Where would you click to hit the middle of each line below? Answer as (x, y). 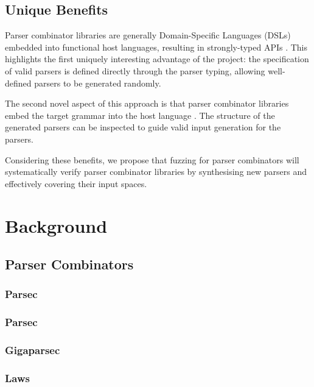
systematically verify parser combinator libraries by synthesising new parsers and (156, 172)
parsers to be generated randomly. (98, 83)
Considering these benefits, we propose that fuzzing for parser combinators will (152, 159)
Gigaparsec (33, 350)
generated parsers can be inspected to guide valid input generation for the (143, 127)
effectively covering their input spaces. (76, 183)
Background (56, 225)
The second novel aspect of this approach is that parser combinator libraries (147, 103)
